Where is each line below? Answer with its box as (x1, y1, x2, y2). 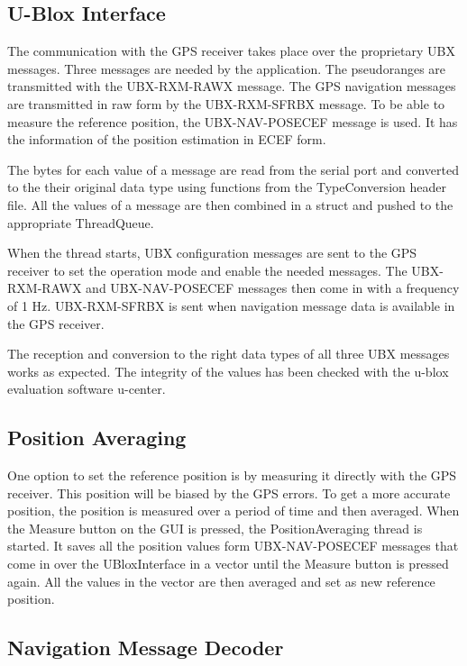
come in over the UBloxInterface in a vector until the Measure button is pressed (7, 554, 449, 573)
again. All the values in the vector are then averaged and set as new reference (7, 571, 435, 590)
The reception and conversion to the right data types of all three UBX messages (7, 344, 450, 363)
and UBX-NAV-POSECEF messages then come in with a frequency (86, 278, 460, 297)
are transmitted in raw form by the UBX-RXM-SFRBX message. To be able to (7, 94, 445, 113)
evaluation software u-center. (7, 379, 166, 398)
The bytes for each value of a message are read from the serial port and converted (7, 160, 460, 178)
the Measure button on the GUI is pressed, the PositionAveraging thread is (7, 518, 423, 537)
